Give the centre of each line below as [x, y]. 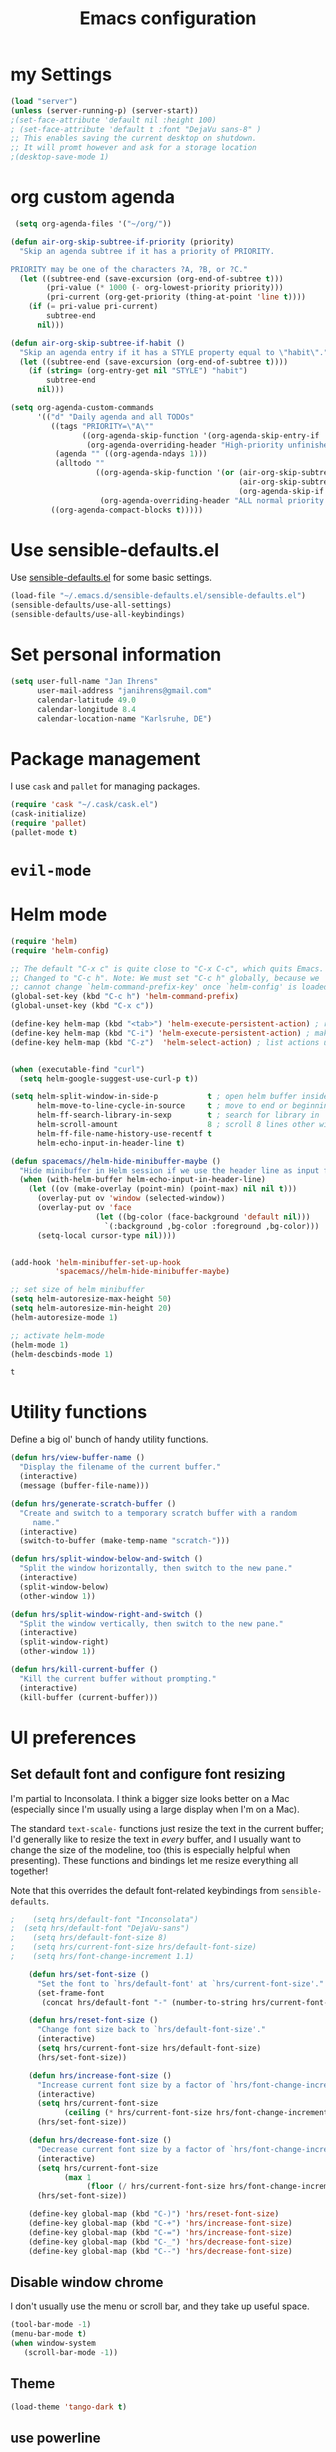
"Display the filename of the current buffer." [120, 1467]
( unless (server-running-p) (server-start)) [104, 110]
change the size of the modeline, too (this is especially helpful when [150, 1849]
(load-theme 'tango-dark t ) [69, 2407]
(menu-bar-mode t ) [48, 2334]
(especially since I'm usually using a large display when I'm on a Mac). [155, 1809]
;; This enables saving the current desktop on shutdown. [133, 138]
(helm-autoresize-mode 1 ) [64, 1317]
